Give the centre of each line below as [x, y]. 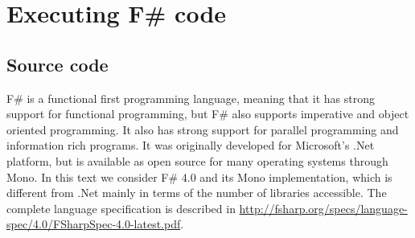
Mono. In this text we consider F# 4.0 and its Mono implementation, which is [199, 176]
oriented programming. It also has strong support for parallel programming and [203, 129]
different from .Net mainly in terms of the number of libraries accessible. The [197, 193]
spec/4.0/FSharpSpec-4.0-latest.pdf [94, 224]
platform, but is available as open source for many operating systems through [197, 160]
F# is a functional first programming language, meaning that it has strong [191, 98]
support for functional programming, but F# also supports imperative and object [208, 114]
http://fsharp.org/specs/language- [323, 208]
